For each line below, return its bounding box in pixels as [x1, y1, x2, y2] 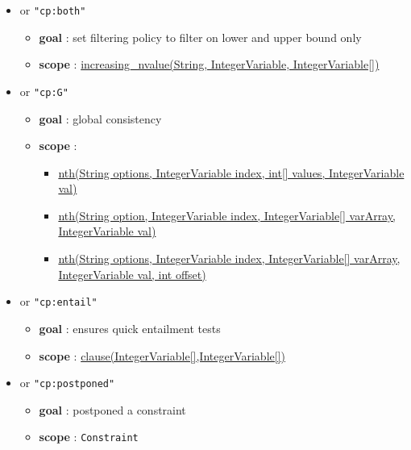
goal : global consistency [39, 110, 162, 127]
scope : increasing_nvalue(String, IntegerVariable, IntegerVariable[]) [39, 56, 380, 73]
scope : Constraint [39, 428, 139, 445]
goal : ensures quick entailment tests [39, 319, 221, 336]
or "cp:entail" [19, 293, 98, 310]
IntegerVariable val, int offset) [58, 265, 206, 282]
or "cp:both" [19, 2, 86, 18]
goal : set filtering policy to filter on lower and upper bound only [39, 28, 362, 45]
